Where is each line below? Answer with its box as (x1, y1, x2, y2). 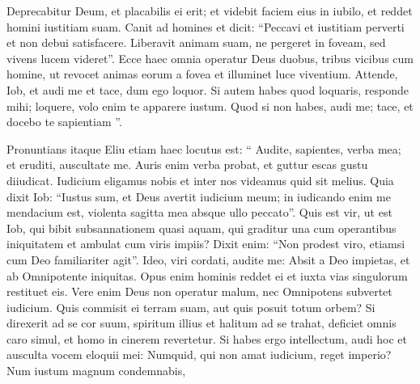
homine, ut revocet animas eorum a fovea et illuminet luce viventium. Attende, (6, 65, 398, 82)
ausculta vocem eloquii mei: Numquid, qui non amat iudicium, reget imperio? (6, 346, 392, 363)
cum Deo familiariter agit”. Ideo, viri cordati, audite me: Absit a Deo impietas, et (6, 251, 410, 268)
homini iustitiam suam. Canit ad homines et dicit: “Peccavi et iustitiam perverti (6, 18, 405, 35)
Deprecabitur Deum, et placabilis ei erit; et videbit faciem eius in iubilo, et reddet (6, 2, 413, 19)
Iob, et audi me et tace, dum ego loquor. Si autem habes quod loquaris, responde (6, 81, 409, 98)
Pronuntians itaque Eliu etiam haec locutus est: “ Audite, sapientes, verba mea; (6, 140, 401, 157)
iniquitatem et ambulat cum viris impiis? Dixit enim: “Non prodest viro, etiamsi (6, 235, 405, 252)
